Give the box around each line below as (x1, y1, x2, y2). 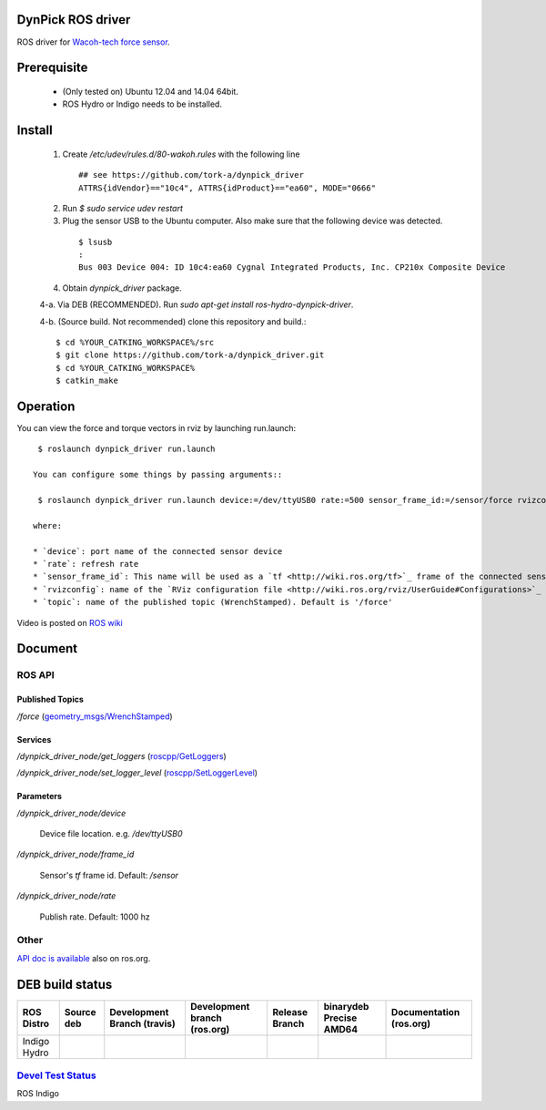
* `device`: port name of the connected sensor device (33, 546, 283, 556)
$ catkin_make (56, 375, 118, 386)
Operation (16, 399, 76, 414)
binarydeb (323, 1000, 369, 1012)
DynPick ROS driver (16, 12, 131, 27)
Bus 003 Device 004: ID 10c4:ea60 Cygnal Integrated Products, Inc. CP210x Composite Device (78, 262, 506, 272)
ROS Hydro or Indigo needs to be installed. (62, 98, 223, 109)
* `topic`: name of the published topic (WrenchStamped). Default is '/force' (33, 597, 393, 608)
